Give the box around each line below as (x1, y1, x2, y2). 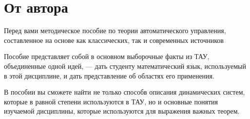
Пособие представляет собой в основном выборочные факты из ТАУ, (4, 51, 210, 61)
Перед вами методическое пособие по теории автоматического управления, (4, 25, 226, 36)
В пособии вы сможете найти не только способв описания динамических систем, (4, 87, 245, 97)
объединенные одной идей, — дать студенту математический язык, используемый (4, 60, 246, 71)
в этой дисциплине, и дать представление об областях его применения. (4, 70, 214, 80)
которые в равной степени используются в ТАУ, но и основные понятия (4, 96, 218, 106)
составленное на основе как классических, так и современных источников (4, 35, 224, 45)
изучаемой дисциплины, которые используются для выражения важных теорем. (4, 106, 240, 116)
